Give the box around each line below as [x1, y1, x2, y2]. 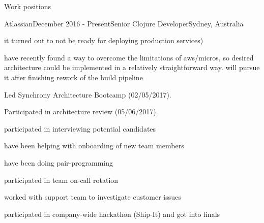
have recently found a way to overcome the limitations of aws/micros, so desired [4, 52, 254, 62]
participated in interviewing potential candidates [4, 123, 156, 134]
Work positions [4, 1, 51, 11]
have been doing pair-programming [4, 157, 113, 168]
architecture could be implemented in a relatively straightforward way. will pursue [4, 62, 260, 73]
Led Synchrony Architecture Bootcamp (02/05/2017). [4, 89, 171, 100]
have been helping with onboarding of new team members [4, 140, 184, 151]
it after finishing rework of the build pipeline [4, 72, 143, 82]
